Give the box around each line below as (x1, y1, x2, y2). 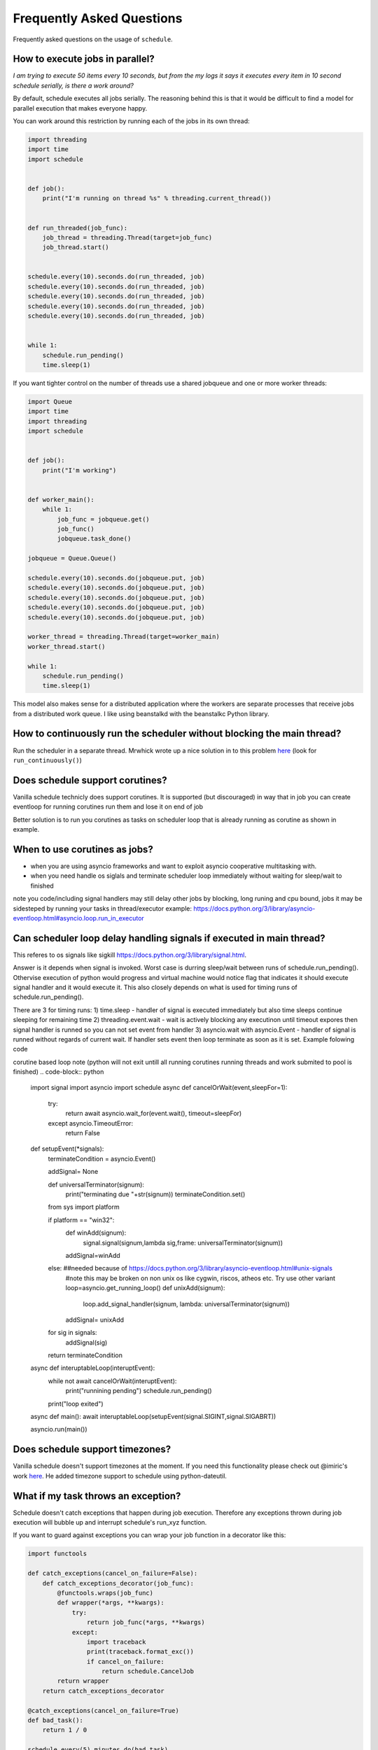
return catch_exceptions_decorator (42, 1687, 164, 1695)
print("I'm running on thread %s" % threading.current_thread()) (42, 195, 272, 202)
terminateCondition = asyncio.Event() (48, 1154, 156, 1163)
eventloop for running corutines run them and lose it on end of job (13, 802, 203, 811)
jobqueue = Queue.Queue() (27, 554, 117, 563)
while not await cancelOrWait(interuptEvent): (48, 1376, 177, 1385)
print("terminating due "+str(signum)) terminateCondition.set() (65, 1190, 246, 1198)
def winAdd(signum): (65, 1228, 127, 1237)
